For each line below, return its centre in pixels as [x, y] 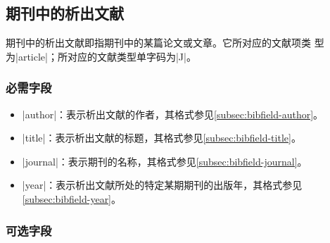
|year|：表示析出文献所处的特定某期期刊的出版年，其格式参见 [162, 185]
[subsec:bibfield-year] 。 [72, 198]
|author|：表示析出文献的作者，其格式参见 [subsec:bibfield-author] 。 [173, 114]
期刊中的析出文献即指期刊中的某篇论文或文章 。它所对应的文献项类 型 [165, 43]
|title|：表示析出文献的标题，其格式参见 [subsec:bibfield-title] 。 [161, 138]
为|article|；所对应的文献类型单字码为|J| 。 [101, 56]
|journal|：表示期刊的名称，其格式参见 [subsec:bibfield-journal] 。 [165, 161]
